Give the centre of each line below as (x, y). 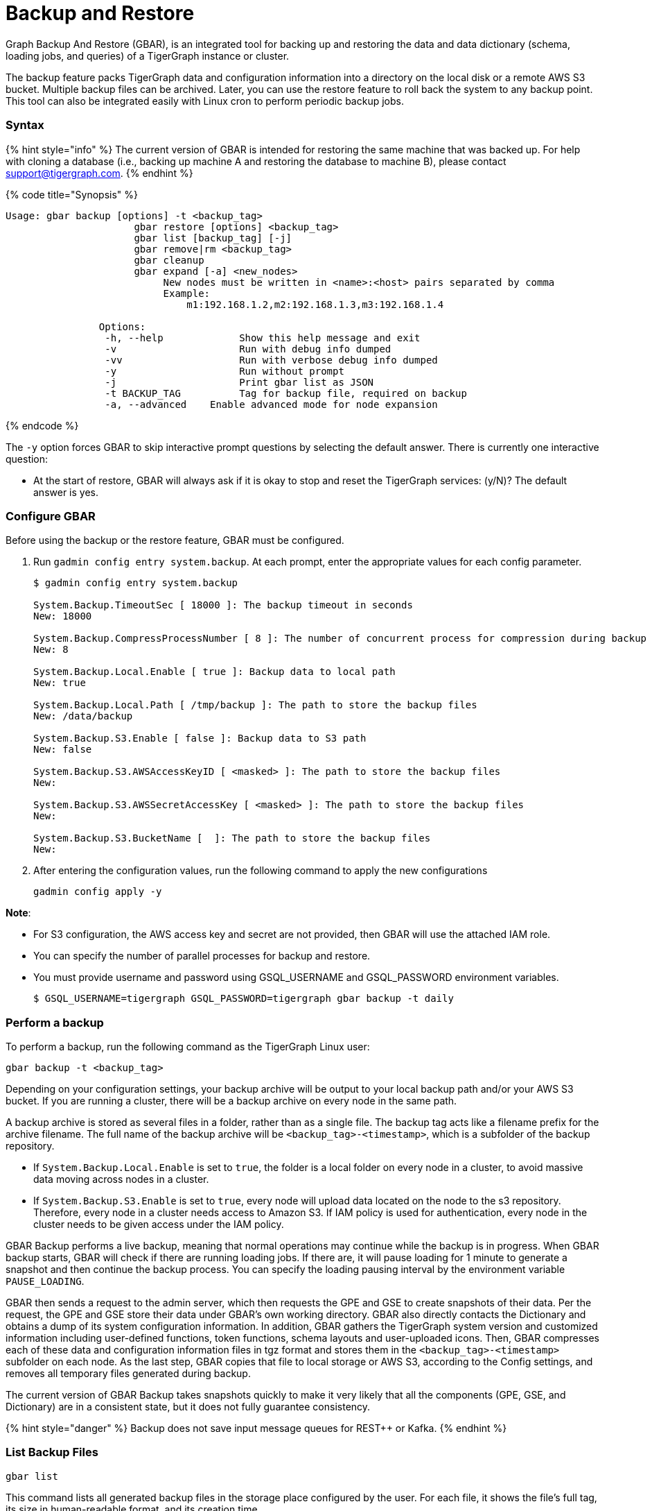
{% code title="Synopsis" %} (72, 194)
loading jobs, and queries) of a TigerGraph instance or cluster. (148, 56)
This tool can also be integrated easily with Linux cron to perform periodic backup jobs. (205, 101)
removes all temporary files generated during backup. (128, 1373)
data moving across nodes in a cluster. (121, 1179)
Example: (187, 293)
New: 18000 (63, 616)
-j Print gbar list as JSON (239, 382)
